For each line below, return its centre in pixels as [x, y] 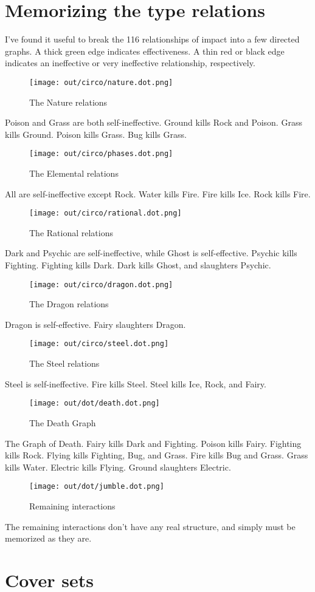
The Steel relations [64, 363]
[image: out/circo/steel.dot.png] [99, 344]
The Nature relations [68, 102]
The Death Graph [63, 422]
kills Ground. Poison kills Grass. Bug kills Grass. [96, 134]
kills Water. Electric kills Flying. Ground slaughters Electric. [118, 467]
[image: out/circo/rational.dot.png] [106, 213]
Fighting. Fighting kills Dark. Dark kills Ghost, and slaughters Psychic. [138, 265]
